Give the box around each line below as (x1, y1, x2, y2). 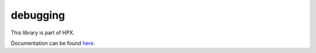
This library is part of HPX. (11, 29, 75, 36)
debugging (11, 9, 66, 22)
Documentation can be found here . (11, 40, 95, 47)
